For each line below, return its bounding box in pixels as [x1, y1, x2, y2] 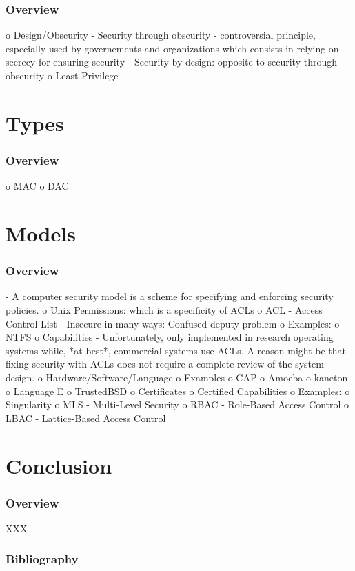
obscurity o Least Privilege [6, 68, 119, 82]
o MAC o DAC [6, 179, 69, 193]
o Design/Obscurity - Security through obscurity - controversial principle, [6, 28, 316, 42]
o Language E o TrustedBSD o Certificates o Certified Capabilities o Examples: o [6, 383, 350, 398]
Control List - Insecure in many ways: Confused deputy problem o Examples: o [6, 316, 340, 330]
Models [6, 219, 76, 247]
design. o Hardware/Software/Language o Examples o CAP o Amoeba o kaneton [6, 370, 348, 384]
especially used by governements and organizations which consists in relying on [6, 41, 339, 55]
